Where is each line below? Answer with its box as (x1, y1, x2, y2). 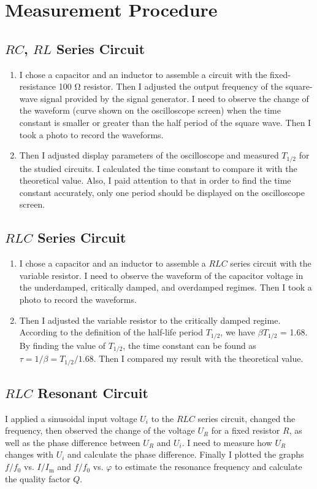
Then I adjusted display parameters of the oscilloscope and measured (19, 149, 279, 162)
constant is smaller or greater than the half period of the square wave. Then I (19, 115, 311, 128)
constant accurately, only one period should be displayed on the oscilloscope (19, 186, 305, 198)
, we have (220, 326, 256, 338)
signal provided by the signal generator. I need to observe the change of (40, 92, 309, 104)
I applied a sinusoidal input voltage (5, 412, 137, 424)
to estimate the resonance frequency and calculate (115, 460, 302, 473)
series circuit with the (230, 257, 311, 270)
